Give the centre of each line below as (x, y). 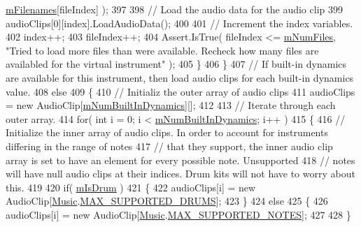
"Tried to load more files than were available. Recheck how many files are (162, 50)
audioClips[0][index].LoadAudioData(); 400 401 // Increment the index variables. (179, 23)
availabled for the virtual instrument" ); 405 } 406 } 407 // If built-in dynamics (176, 64)
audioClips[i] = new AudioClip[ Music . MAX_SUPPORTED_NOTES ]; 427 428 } (178, 214)
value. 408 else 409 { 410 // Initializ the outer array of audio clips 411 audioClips (180, 91)
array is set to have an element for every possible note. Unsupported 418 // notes (180, 160)
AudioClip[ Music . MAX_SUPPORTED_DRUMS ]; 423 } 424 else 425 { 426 (167, 201)
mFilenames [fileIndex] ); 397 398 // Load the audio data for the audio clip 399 (174, 9)
